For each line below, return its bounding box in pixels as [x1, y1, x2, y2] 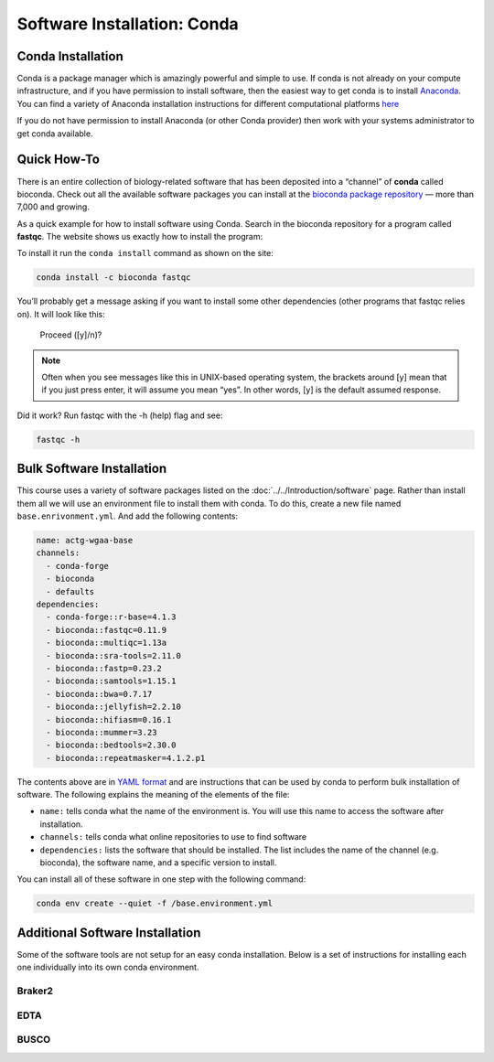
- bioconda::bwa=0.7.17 [46, 689, 153, 699]
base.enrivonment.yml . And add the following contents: [16, 510, 239, 521]
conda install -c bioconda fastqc [36, 273, 191, 283]
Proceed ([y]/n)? [39, 329, 102, 340]
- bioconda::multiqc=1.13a [46, 638, 167, 649]
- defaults [46, 586, 95, 596]
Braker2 [16, 984, 54, 997]
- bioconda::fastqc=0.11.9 [46, 625, 167, 635]
